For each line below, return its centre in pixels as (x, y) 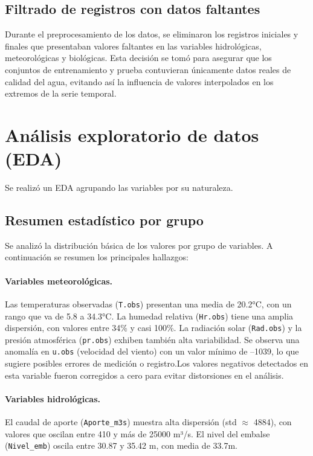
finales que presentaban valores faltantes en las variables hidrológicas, (133, 46)
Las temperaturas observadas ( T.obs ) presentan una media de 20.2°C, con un (148, 303)
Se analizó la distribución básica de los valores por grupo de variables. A (139, 245)
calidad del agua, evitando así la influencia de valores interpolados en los (139, 81)
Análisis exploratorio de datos (132, 134)
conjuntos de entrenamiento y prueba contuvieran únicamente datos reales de (148, 69)
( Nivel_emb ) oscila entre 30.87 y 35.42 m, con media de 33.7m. (121, 445)
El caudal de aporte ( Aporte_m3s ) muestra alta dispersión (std (121, 422)
